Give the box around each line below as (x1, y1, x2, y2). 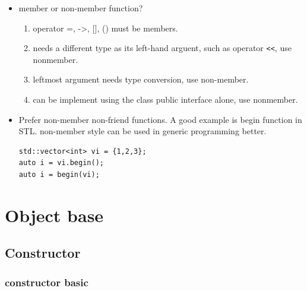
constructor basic (5, 274, 88, 289)
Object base (5, 203, 104, 227)
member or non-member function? (18, 2, 143, 14)
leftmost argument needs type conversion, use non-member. (33, 73, 249, 86)
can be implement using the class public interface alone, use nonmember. (33, 93, 298, 106)
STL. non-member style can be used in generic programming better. (18, 125, 267, 137)
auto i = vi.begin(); (18, 159, 104, 167)
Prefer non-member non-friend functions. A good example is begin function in (18, 113, 302, 125)
